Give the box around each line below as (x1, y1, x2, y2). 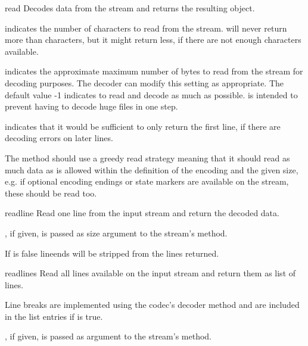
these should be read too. (5, 186, 97, 199)
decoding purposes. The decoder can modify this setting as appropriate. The (5, 76, 284, 89)
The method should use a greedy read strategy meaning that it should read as (5, 151, 290, 164)
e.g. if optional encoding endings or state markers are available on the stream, (5, 175, 289, 188)
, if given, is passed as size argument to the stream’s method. (5, 226, 228, 239)
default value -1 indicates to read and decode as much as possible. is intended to (5, 88, 298, 101)
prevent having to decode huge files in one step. (5, 100, 178, 113)
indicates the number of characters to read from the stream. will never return (5, 21, 287, 34)
